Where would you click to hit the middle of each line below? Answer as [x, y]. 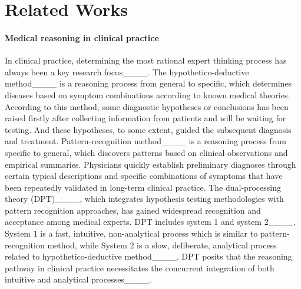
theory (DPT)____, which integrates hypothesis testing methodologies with [144, 199]
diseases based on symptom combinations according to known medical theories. [148, 94]
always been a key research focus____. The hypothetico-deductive [127, 72]
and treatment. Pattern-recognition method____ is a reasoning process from [145, 141]
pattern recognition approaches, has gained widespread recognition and [133, 210]
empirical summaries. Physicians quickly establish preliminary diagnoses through [150, 164]
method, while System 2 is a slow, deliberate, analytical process [162, 245]
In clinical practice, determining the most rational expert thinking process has [146, 60]
